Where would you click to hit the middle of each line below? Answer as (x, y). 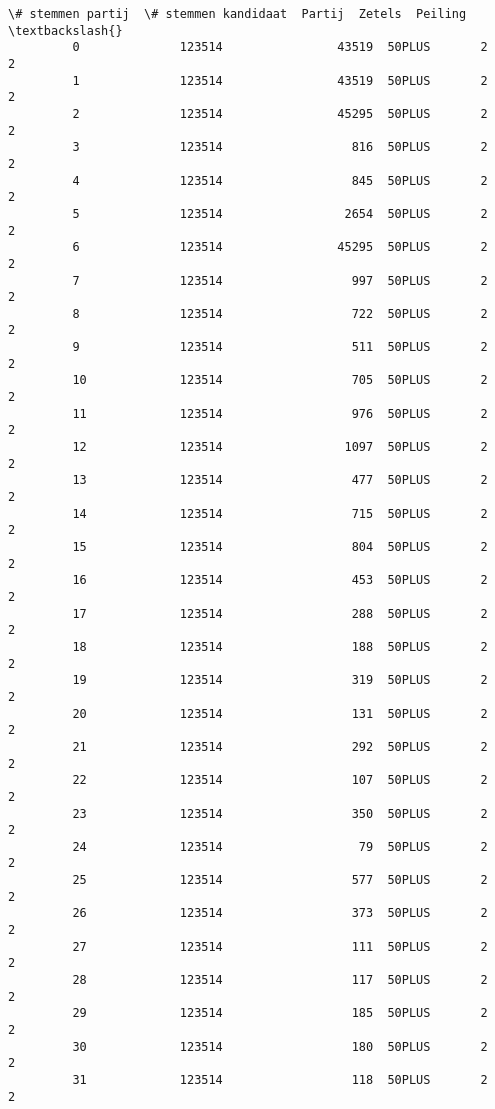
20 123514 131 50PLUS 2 (280, 713)
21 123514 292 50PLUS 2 (280, 746)
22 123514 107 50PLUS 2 (280, 780)
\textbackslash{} (65, 30)
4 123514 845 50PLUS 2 (280, 180)
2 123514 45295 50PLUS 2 (280, 113)
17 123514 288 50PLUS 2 (280, 613)
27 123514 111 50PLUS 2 (280, 946)
